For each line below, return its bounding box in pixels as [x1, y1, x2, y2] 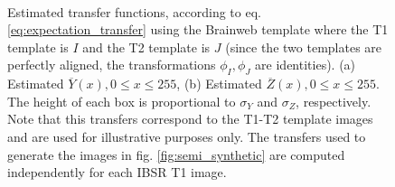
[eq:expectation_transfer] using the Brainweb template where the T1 [7, 20, 389, 39]
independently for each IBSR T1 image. [7, 163, 227, 182]
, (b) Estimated [176, 74, 262, 93]
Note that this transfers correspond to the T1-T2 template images [7, 109, 373, 128]
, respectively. [296, 91, 371, 110]
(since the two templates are [225, 37, 382, 56]
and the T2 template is [82, 37, 211, 56]
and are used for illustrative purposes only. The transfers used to [7, 126, 366, 145]
